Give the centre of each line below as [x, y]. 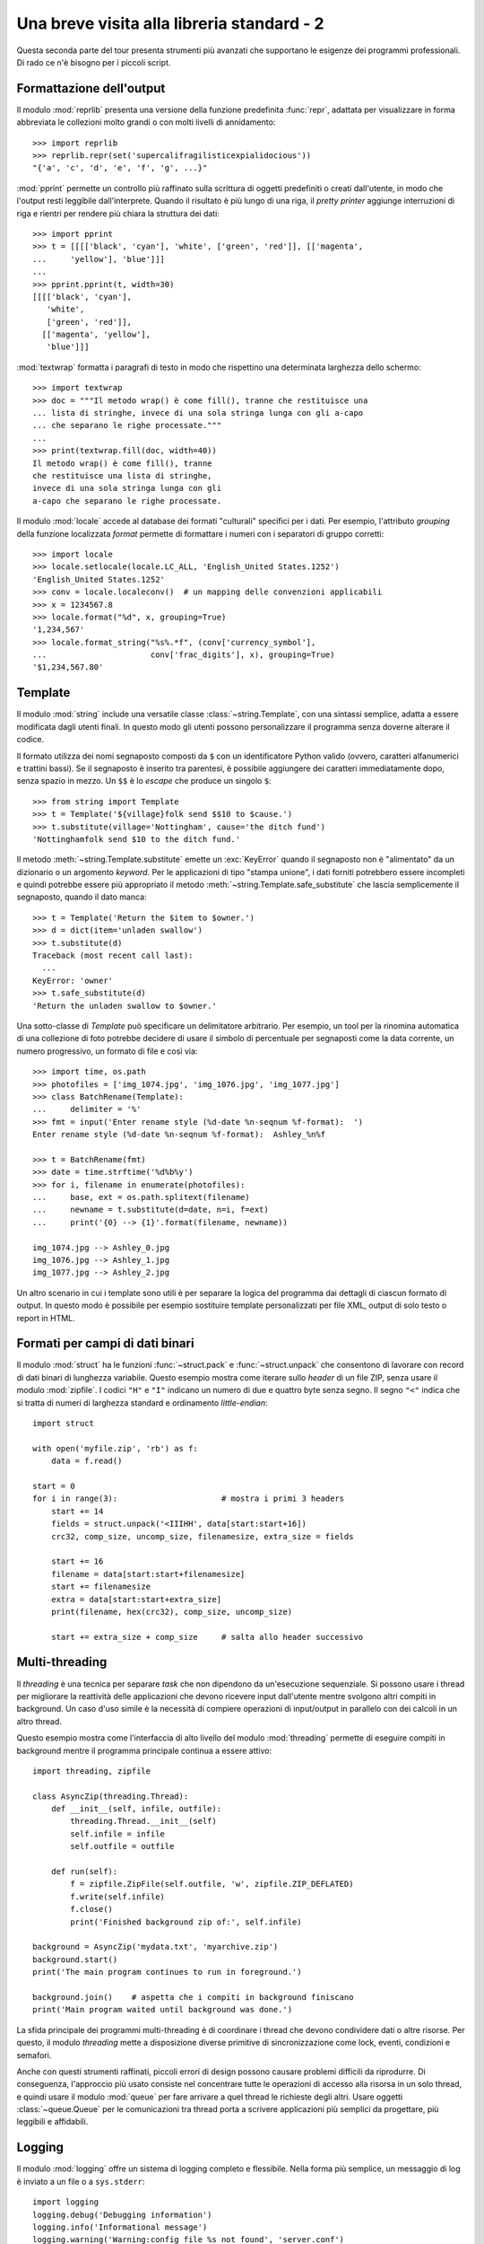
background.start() [75, 1959]
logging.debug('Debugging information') [122, 2214]
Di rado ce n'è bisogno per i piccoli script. [94, 62]
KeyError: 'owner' [73, 980]
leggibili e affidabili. [52, 2122]
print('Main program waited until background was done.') [163, 2010]
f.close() [92, 1909]
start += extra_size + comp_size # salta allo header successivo [207, 1637]
